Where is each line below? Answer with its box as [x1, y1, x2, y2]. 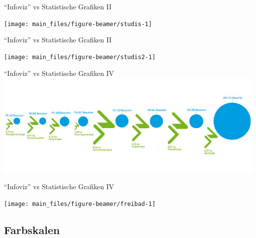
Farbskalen [4, 222, 60, 237]
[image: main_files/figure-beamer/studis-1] [4, 20, 152, 28]
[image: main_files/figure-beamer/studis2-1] [4, 53, 156, 61]
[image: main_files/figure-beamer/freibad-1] [4, 200, 156, 207]
